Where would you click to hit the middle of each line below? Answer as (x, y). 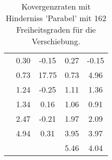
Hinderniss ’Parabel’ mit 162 (56, 18)
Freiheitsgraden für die (56, 29)
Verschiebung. (56, 41)
